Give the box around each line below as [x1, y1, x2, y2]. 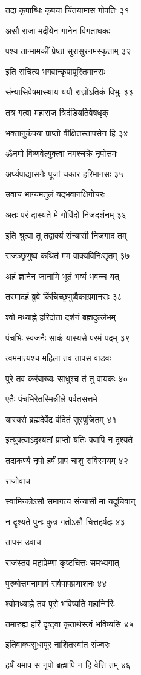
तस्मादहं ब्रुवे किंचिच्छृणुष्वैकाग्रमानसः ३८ [5, 290, 122, 303]
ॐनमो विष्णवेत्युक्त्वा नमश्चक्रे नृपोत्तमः [5, 147, 118, 160]
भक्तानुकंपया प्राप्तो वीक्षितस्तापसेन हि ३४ [5, 126, 128, 139]
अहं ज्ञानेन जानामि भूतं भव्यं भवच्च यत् [5, 269, 119, 282]
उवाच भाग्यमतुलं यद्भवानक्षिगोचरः [5, 188, 105, 200]
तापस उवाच [5, 535, 41, 548]
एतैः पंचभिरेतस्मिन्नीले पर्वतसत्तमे [5, 392, 97, 405]
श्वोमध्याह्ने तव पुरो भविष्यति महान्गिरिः [5, 597, 115, 610]
